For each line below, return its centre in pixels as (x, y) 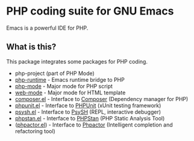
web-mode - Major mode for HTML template (70, 93)
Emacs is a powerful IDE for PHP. (47, 28)
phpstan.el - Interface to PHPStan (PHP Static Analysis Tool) (90, 118)
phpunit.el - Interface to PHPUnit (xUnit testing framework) (88, 105)
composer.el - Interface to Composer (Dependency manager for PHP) (102, 99)
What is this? (31, 47)
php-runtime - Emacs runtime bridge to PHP (70, 79)
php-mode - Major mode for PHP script (64, 86)
